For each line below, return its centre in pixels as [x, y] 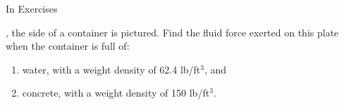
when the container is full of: [68, 46]
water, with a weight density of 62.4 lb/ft [111, 69]
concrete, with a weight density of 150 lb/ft [116, 93]
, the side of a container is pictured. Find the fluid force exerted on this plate [172, 32]
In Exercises [32, 8]
